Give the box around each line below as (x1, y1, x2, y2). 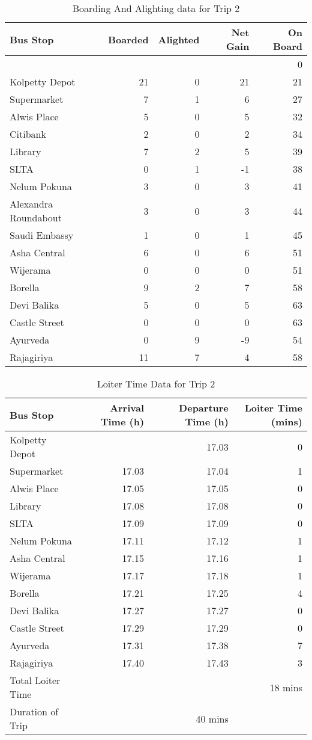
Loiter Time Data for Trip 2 (97, 377, 215, 390)
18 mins (269, 680, 302, 694)
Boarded (107, 32, 149, 46)
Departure (179, 401, 229, 415)
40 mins (196, 711, 229, 726)
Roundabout (10, 211, 62, 224)
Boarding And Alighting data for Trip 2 (72, 1, 240, 15)
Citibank (10, 127, 46, 141)
